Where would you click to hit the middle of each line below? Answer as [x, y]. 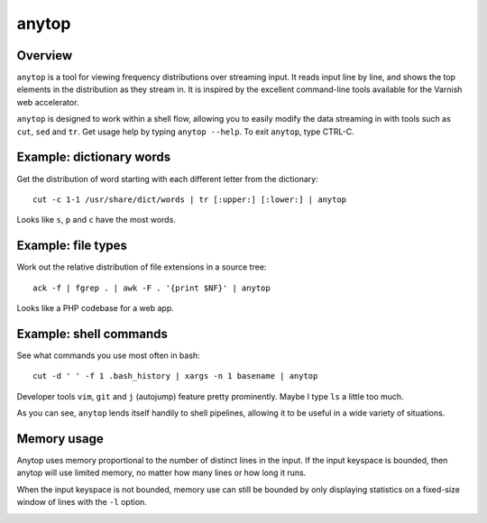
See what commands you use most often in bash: [108, 355]
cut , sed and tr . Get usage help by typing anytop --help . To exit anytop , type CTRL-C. [186, 132]
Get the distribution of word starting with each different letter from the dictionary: [168, 179]
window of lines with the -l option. [82, 502]
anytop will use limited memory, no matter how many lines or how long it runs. [161, 473]
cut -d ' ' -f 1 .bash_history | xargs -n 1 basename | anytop [175, 376]
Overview [45, 55]
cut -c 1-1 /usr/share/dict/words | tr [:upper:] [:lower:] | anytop [190, 199]
